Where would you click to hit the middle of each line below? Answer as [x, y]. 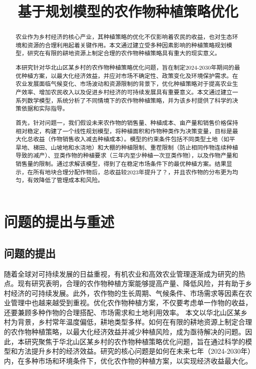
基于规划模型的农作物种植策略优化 [128, 11]
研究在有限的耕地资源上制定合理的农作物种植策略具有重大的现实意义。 [124, 53]
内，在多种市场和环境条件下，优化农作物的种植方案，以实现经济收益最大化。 [128, 360]
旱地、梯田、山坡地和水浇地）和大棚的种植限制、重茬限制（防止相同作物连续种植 [127, 147]
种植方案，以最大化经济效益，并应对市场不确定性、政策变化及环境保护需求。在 [130, 75]
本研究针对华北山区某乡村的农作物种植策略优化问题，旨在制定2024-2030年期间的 [125, 67]
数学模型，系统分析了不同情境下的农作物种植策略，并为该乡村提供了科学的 [130, 100]
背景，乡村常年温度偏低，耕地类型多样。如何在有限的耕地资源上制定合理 [135, 322]
